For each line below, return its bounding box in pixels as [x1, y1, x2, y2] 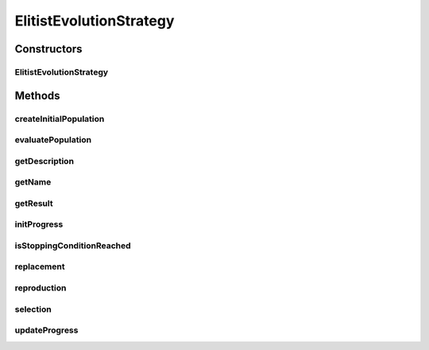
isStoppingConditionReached [14, 239, 131, 251]
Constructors [14, 42, 83, 56]
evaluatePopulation [14, 134, 91, 146]
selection [14, 303, 52, 314]
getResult [14, 197, 53, 208]
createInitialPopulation [14, 113, 105, 124]
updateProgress [14, 325, 79, 336]
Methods [14, 88, 60, 103]
